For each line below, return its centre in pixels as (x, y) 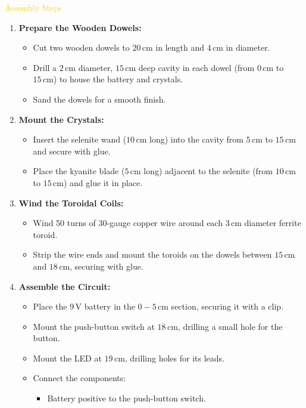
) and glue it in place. (103, 182)
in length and (180, 47)
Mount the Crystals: (61, 119)
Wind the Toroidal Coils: (71, 203)
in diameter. (248, 47)
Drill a (45, 67)
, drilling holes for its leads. (174, 358)
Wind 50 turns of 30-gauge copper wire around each (128, 223)
